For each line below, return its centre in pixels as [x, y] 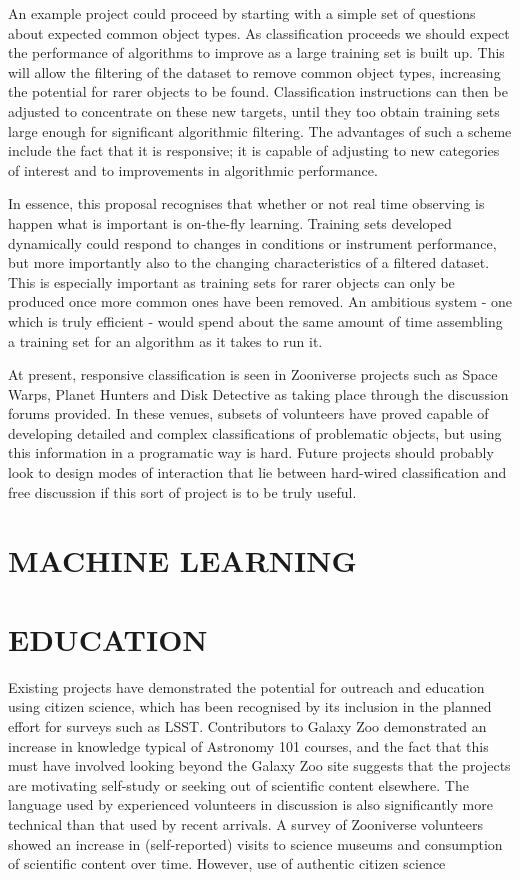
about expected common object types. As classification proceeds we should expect [259, 32]
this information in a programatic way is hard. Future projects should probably [251, 452]
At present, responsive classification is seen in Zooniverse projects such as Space [253, 374]
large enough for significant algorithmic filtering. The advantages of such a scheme [260, 130]
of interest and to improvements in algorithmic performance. [193, 169]
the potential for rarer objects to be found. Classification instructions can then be [258, 91]
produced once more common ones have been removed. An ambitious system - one [260, 301]
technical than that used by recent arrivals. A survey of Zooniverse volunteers [246, 823]
